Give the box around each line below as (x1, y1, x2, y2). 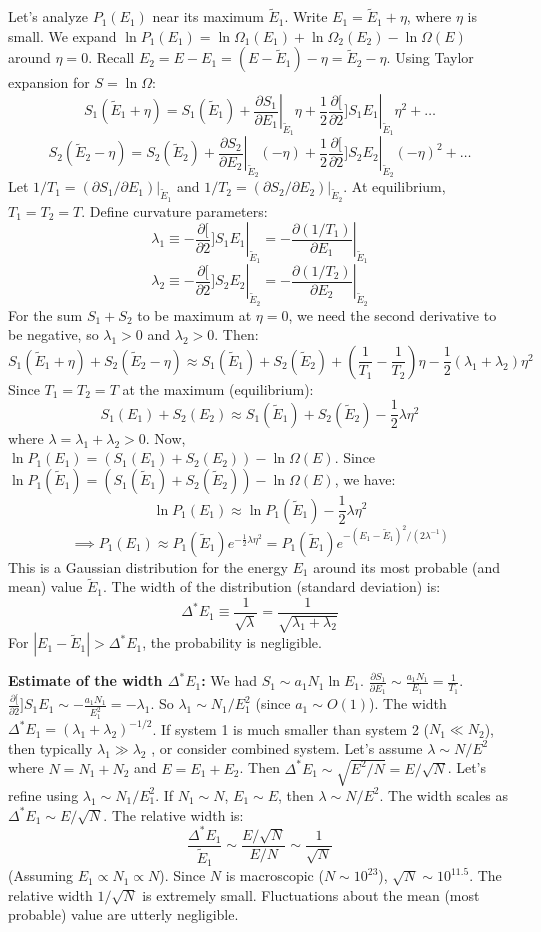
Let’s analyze (8, 6, 88, 27)
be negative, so (8, 324, 99, 345)
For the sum (8, 304, 83, 325)
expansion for (8, 72, 90, 93)
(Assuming (8, 865, 74, 886)
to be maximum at (137, 304, 252, 325)
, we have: (334, 469, 396, 490)
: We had (201, 670, 257, 691)
